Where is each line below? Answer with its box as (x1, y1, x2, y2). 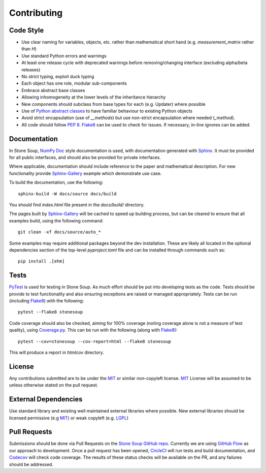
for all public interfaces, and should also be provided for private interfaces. (9, 155, 161, 160)
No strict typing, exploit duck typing (21, 74, 95, 80)
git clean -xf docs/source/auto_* (18, 229, 101, 235)
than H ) (21, 46, 37, 52)
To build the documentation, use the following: (9, 180, 103, 186)
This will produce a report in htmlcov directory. (9, 349, 104, 355)
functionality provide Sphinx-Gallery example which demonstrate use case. (9, 170, 162, 176)
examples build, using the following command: (9, 218, 103, 223)
